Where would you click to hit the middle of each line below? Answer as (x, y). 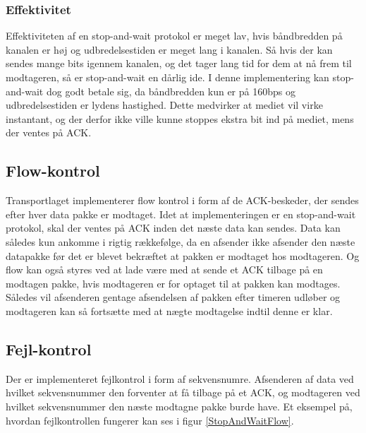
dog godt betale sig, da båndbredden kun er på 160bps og (171, 91)
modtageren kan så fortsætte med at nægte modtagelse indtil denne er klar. (169, 310)
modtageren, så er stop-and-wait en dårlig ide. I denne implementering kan (167, 77)
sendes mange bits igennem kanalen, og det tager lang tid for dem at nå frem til (179, 63)
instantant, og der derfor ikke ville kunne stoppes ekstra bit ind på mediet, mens (180, 118)
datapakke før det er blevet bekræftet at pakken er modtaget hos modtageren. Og (183, 255)
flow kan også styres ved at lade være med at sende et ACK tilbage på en (164, 269)
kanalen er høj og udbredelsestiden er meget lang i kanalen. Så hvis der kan (169, 49)
